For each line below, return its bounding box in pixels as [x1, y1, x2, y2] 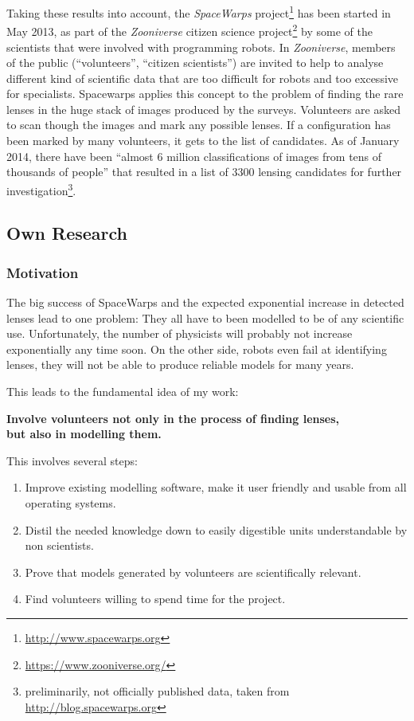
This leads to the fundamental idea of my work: [6, 383, 239, 400]
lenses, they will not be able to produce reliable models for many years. [6, 356, 354, 373]
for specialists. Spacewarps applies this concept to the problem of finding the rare [6, 85, 404, 102]
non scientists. [25, 537, 94, 554]
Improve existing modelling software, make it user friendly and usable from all [25, 479, 407, 496]
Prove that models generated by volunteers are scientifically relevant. [25, 563, 361, 580]
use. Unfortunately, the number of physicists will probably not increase [6, 325, 353, 342]
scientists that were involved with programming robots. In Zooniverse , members [6, 38, 396, 55]
